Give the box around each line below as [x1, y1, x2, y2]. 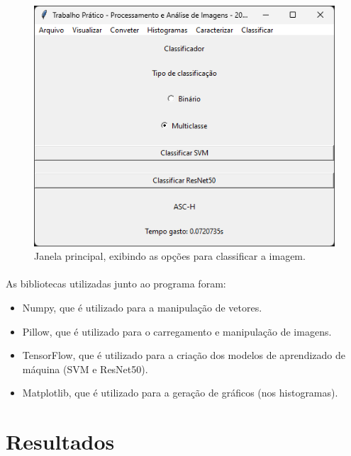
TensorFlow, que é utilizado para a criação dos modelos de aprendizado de [22, 348, 345, 363]
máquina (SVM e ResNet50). [22, 361, 148, 376]
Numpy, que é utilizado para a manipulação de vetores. [22, 300, 262, 314]
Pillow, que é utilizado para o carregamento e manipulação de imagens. [22, 324, 332, 338]
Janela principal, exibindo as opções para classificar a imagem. [34, 249, 306, 263]
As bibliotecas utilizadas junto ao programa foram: [6, 276, 226, 291]
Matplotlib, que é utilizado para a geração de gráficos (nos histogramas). [22, 385, 338, 400]
